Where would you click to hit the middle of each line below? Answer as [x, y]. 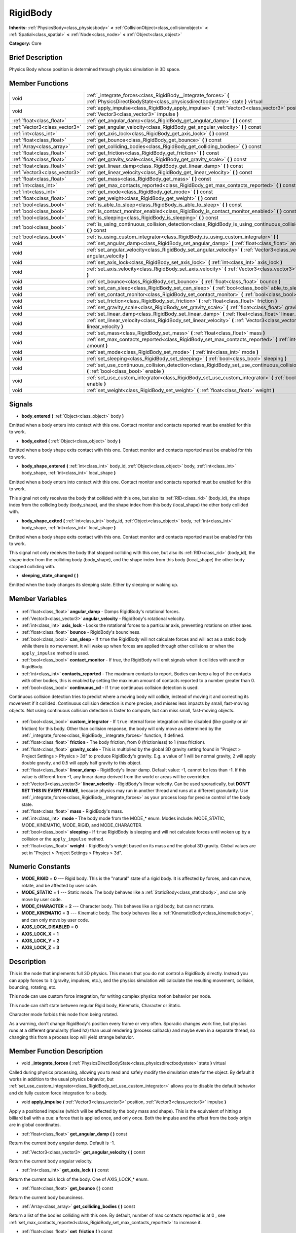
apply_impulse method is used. [55, 653]
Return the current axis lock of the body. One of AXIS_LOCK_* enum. [79, 1179]
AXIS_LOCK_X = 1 [40, 934]
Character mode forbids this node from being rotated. [64, 1015]
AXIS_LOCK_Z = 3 [40, 947]
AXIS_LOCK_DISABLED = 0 [50, 927]
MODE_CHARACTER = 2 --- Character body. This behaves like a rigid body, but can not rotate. [118, 906]
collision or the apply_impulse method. [63, 839]
